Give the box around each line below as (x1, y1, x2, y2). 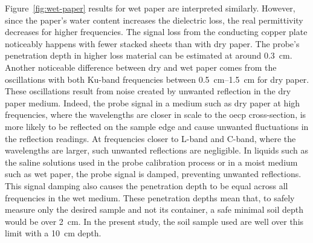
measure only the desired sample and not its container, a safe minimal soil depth (5, 203, 304, 216)
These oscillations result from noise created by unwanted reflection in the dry (5, 85, 291, 97)
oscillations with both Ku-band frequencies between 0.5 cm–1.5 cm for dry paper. (5, 73, 309, 85)
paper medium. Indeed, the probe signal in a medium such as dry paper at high (5, 96, 300, 109)
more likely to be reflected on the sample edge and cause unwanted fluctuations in (5, 120, 309, 132)
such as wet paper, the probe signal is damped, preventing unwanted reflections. (5, 167, 302, 180)
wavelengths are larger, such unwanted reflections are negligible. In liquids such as (5, 144, 308, 157)
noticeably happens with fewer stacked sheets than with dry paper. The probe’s (5, 37, 300, 50)
